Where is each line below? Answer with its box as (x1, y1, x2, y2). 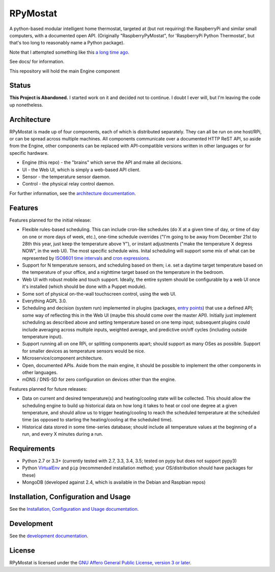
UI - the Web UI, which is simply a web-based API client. (22, 166, 141, 173)
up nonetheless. (9, 102, 43, 108)
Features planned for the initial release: (9, 217, 92, 223)
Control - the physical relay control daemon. (22, 181, 115, 187)
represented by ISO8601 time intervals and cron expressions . (22, 255, 150, 261)
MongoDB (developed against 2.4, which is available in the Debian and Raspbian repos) (22, 479, 206, 485)
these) (22, 472, 36, 478)
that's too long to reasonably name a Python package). (9, 40, 125, 46)
